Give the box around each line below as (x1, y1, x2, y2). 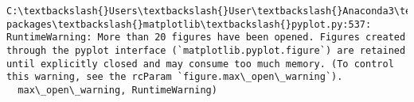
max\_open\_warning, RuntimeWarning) (18, 84, 217, 96)
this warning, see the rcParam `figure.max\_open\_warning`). (6, 71, 343, 83)
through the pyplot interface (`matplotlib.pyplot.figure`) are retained (6, 44, 406, 56)
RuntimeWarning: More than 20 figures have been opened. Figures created (6, 32, 406, 43)
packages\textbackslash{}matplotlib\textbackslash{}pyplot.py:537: (6, 18, 372, 30)
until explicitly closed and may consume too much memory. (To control (6, 58, 394, 70)
